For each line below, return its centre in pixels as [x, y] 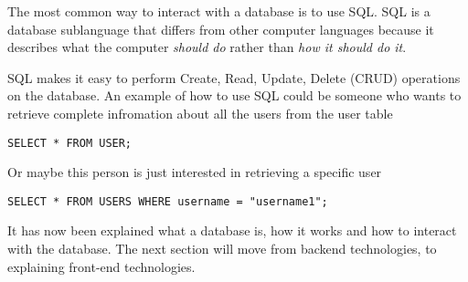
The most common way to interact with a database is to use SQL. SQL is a [219, 11]
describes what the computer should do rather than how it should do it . [207, 47]
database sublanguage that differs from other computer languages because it [221, 29]
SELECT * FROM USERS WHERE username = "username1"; [168, 201]
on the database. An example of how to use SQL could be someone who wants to [234, 95]
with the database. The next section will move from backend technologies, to [222, 249]
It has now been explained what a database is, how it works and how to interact [232, 230]
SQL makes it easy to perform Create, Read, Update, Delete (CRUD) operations [234, 77]
